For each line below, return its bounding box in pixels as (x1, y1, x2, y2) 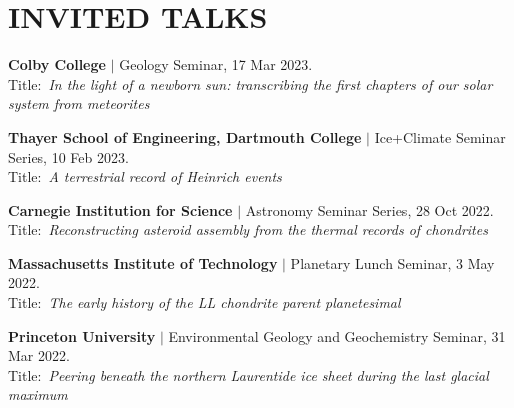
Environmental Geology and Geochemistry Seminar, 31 (168, 325, 506, 346)
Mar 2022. (8, 345, 70, 366)
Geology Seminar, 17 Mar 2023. (119, 54, 313, 75)
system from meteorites (8, 93, 150, 114)
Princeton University (8, 325, 156, 346)
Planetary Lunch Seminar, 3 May (290, 252, 495, 273)
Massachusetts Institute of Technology (8, 252, 278, 273)
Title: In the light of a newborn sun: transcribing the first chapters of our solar (8, 73, 493, 94)
